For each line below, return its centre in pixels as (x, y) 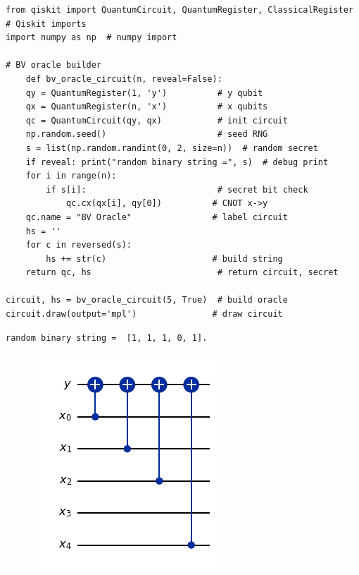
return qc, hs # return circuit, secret (182, 273)
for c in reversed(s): (78, 245)
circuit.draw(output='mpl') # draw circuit (144, 314)
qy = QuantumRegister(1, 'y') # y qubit (144, 93)
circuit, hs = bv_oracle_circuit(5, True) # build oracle (147, 300)
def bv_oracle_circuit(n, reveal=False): (124, 79)
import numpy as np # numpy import (92, 38)
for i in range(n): (71, 176)
